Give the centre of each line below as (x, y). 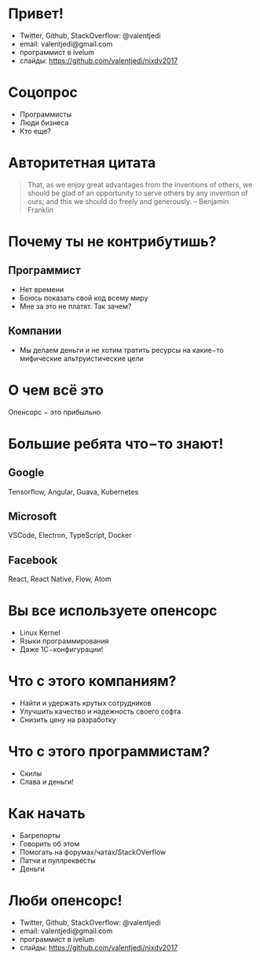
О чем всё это (56, 390)
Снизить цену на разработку (68, 720)
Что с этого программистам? (109, 752)
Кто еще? (35, 131)
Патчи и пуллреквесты (57, 860)
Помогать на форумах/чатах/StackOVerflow (93, 852)
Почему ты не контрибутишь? (112, 242)
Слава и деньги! (47, 782)
